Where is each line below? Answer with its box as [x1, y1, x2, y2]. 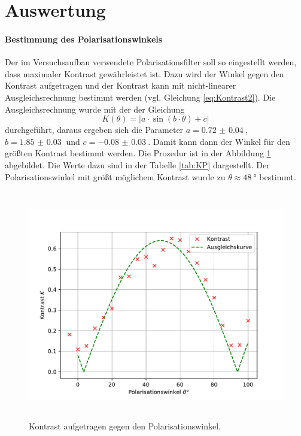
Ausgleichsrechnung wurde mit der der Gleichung [5, 102, 185, 115]
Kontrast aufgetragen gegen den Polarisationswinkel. [29, 419, 221, 432]
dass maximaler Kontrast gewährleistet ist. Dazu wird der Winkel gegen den [5, 67, 284, 80]
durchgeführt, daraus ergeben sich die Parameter [5, 123, 184, 136]
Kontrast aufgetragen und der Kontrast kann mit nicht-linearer [5, 79, 236, 92]
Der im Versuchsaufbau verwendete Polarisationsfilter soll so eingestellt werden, [5, 56, 297, 68]
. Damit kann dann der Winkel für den [148, 135, 290, 147]
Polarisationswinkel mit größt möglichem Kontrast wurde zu [5, 170, 226, 183]
